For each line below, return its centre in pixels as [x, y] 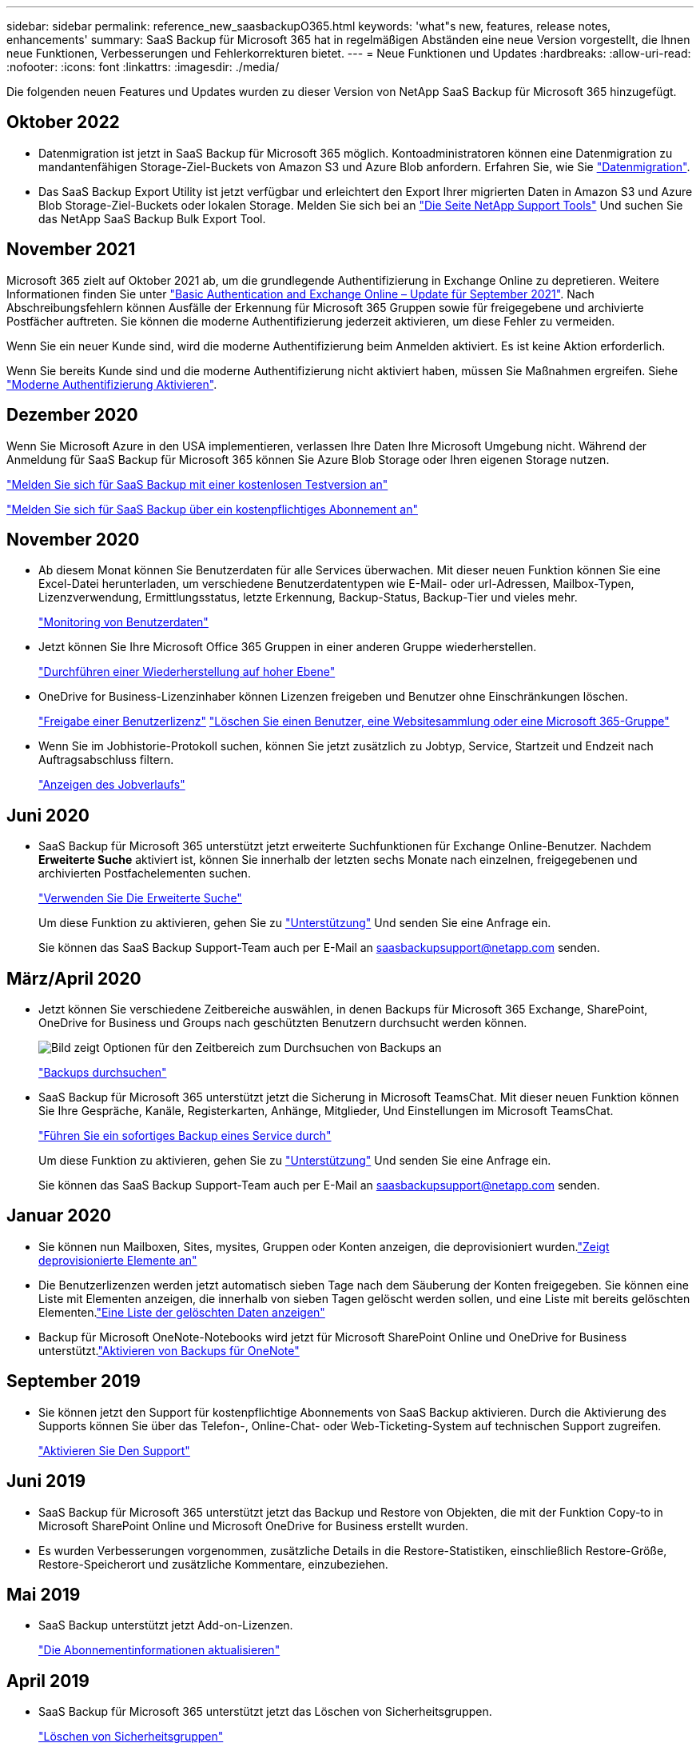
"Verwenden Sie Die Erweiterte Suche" [140, 898]
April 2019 [48, 1681]
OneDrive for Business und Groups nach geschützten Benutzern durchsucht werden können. [283, 1023]
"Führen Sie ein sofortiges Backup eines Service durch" [185, 1136]
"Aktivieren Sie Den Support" [114, 1450]
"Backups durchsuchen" [103, 1073]
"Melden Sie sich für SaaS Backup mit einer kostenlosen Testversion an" [197, 484]
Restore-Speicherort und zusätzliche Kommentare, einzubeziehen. [213, 1564]
